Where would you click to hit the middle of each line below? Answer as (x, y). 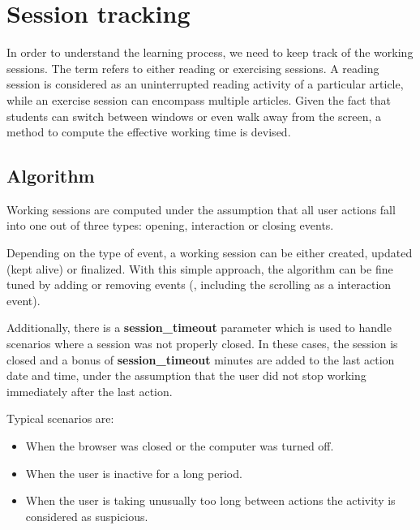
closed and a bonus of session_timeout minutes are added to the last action (201, 359)
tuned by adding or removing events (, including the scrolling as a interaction (199, 284)
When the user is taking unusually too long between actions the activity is (210, 500)
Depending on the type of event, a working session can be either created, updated (210, 253)
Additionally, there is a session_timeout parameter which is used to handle (199, 327)
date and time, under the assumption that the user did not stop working (186, 375)
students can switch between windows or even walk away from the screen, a (194, 116)
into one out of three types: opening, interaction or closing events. (170, 225)
